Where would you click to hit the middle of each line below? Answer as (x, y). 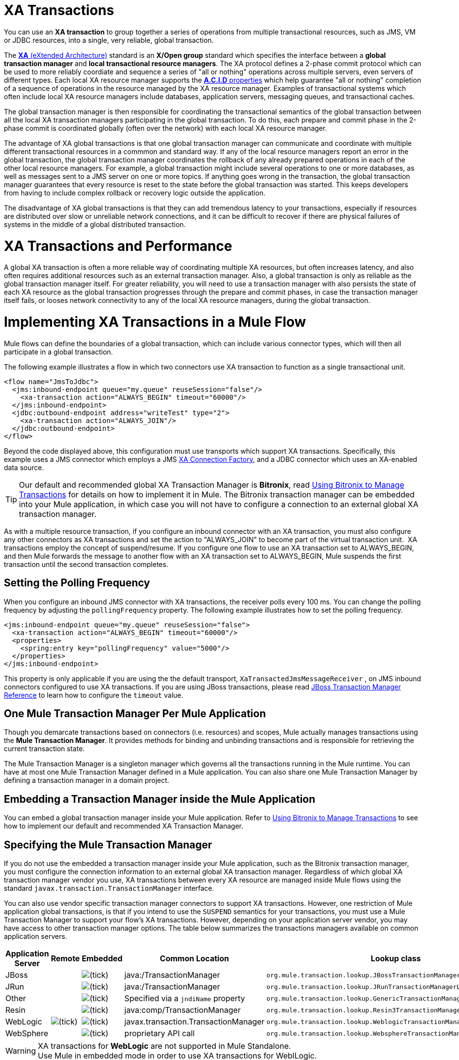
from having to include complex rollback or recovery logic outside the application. (135, 193)
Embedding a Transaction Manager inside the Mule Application (160, 799)
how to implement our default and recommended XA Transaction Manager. (124, 826)
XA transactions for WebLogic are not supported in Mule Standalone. (164, 1046)
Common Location (194, 959)
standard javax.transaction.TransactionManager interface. (109, 888)
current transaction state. (44, 749)
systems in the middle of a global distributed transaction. (95, 224)
